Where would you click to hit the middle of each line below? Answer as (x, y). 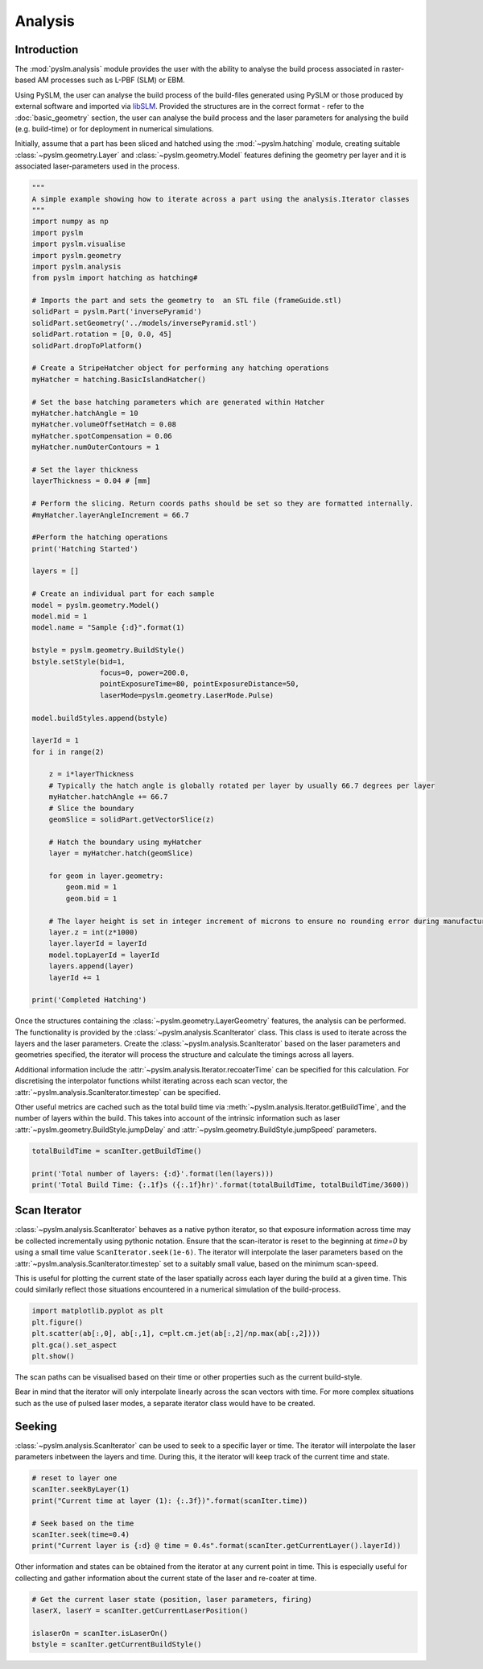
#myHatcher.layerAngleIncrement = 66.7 (110, 515)
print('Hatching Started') (85, 549)
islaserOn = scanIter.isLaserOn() (100, 1633)
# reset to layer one (74, 1478)
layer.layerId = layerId (98, 944)
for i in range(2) (68, 751)
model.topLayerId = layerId (104, 955)
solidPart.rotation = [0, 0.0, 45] (102, 334)
